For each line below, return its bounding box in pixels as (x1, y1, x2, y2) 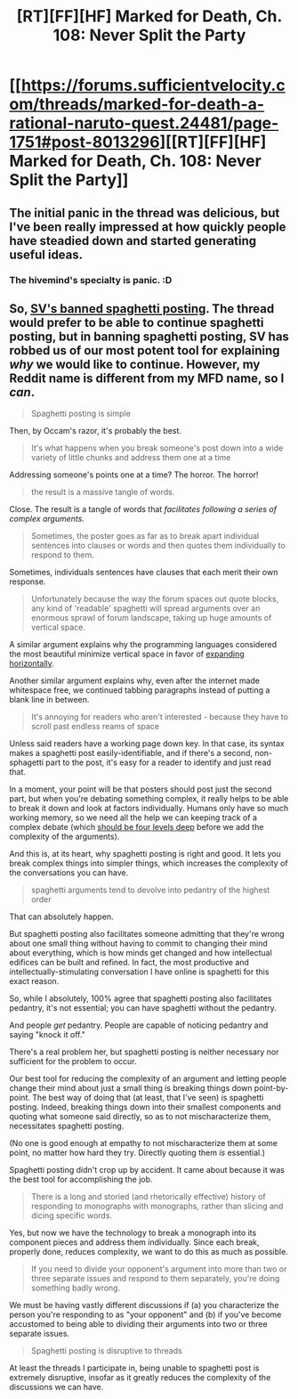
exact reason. (9, 976, 60, 987)
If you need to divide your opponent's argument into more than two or (30, 1264, 287, 1274)
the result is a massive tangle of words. (30, 487, 175, 498)
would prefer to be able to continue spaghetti (9, 314, 264, 330)
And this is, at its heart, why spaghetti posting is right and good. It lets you (9, 849, 282, 859)
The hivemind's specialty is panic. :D (9, 273, 173, 286)
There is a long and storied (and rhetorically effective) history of (30, 1192, 266, 1202)
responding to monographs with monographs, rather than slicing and (30, 1200, 284, 1212)
